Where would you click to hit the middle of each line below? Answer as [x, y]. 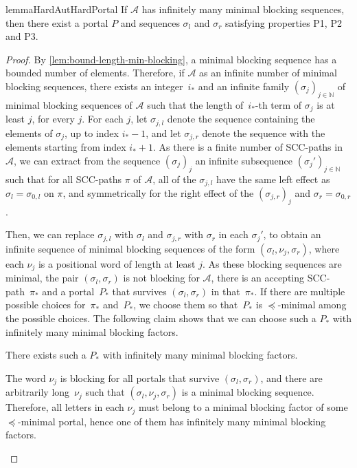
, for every [53, 119]
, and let [163, 132]
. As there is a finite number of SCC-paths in [247, 147]
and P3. [22, 36]
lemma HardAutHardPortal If [67, 9]
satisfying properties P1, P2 [284, 22]
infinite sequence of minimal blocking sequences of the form [130, 248]
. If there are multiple [300, 291]
